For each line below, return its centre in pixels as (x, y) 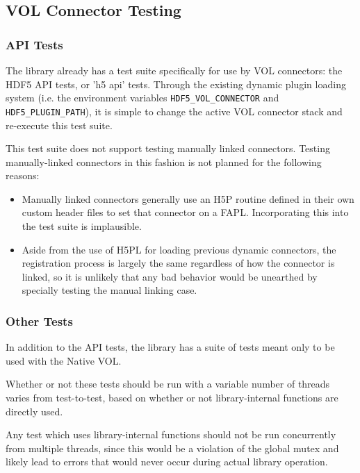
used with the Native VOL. (64, 360)
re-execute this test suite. (59, 125)
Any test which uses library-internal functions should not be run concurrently (171, 434)
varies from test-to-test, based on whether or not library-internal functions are (172, 398)
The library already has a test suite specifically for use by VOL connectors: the (174, 70)
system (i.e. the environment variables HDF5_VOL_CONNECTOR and (142, 98)
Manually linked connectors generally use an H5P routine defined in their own (188, 198)
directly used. (34, 411)
